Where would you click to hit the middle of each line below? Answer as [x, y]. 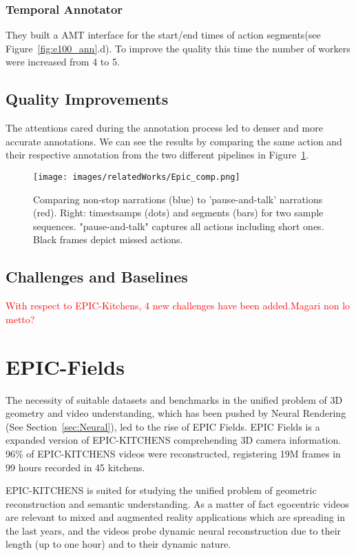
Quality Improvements [87, 99]
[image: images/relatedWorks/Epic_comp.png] [137, 177]
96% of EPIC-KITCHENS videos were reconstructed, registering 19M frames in [173, 453]
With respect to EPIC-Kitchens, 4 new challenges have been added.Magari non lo [178, 306]
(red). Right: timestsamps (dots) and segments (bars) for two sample [178, 213]
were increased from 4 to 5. [63, 62]
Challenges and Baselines [97, 277]
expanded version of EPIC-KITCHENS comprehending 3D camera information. [174, 440]
